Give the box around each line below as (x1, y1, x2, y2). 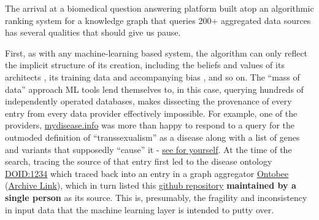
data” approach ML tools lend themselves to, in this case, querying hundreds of (5, 82, 304, 95)
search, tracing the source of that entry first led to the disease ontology (5, 155, 272, 168)
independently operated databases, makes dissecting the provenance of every (5, 95, 292, 108)
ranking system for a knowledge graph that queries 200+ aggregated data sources (5, 14, 311, 26)
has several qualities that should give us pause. (5, 26, 181, 39)
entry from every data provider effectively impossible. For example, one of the (5, 106, 298, 119)
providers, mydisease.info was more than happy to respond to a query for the (5, 119, 294, 132)
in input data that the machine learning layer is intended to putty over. (5, 203, 274, 216)
